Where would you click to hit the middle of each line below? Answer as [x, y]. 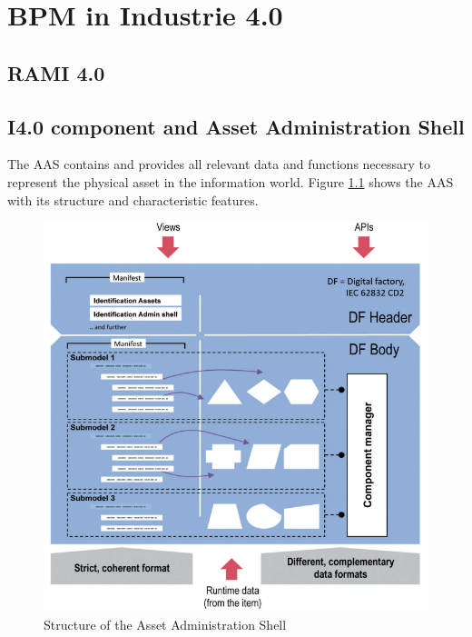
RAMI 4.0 [56, 72]
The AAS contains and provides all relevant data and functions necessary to [219, 164]
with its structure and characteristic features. [133, 199]
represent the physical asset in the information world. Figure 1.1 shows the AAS [231, 181]
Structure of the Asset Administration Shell [165, 624]
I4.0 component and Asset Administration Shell [236, 126]
